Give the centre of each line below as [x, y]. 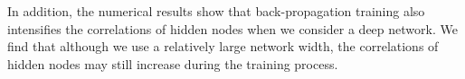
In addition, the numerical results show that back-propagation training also [216, 11]
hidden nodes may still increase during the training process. [173, 63]
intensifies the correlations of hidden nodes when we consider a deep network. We [232, 28]
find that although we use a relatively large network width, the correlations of [223, 46]
